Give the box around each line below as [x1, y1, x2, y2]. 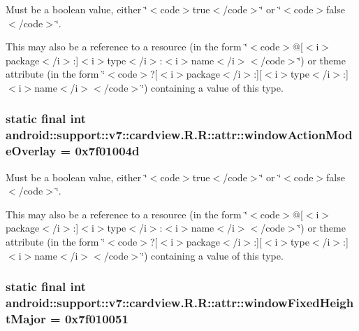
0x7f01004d [75, 142, 140, 160]
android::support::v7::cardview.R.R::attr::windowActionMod [6, 126, 353, 143]
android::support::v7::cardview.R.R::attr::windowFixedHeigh [6, 294, 354, 311]
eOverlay [6, 142, 57, 160]
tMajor [6, 309, 46, 327]
